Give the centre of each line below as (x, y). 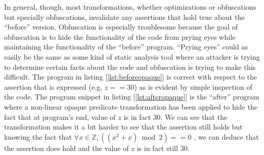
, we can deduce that (226, 136)
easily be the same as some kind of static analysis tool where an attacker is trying (132, 56)
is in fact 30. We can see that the (175, 117)
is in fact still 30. (163, 148)
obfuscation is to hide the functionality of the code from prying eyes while (120, 36)
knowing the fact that (38, 136)
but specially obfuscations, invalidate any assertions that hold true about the (125, 17)
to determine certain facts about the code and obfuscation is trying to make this (130, 67)
